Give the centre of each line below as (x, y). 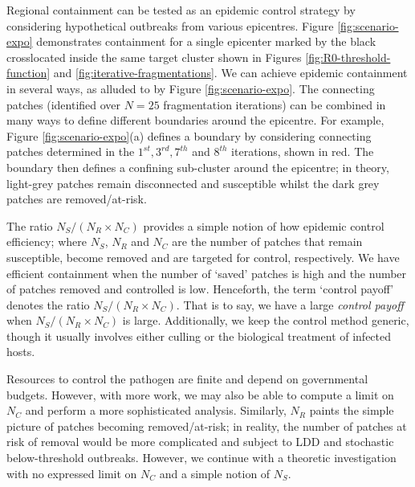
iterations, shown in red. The (303, 151)
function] (28, 73)
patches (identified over (64, 104)
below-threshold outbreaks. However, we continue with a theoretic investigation (201, 458)
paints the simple (352, 410)
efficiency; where (47, 241)
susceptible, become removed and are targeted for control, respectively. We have (203, 257)
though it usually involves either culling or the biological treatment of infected (199, 336)
